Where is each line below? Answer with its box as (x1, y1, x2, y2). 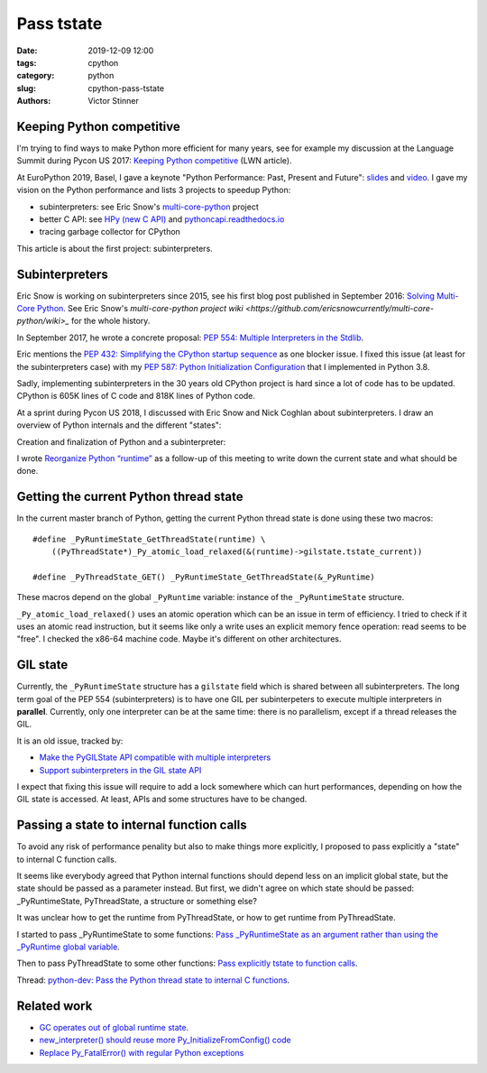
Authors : (16, 96, 51, 106)
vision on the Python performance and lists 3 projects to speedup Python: (16, 185, 291, 196)
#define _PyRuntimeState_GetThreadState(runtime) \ (32, 533, 266, 544)
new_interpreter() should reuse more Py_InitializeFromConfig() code (39, 1034, 292, 1046)
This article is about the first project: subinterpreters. (16, 243, 214, 254)
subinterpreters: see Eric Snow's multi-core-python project (39, 201, 259, 212)
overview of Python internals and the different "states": (16, 420, 222, 430)
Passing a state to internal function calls (16, 818, 247, 833)
